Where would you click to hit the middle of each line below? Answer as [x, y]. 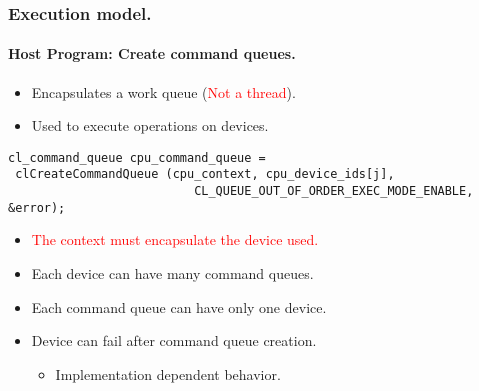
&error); [37, 207]
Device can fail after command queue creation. [174, 340]
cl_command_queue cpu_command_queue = [137, 157]
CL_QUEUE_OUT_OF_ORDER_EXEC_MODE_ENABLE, [334, 191]
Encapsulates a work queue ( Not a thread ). [163, 91]
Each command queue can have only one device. [179, 306]
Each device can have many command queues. [172, 273]
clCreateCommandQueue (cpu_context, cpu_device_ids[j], [205, 174]
